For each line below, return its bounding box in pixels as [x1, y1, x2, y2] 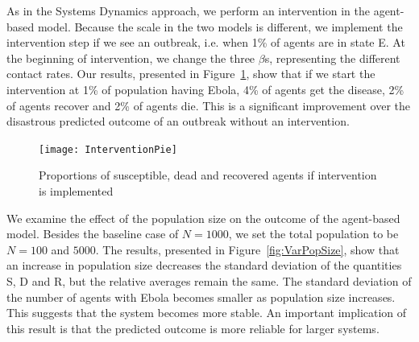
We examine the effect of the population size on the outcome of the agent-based [6, 209, 400, 226]
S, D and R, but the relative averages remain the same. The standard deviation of [6, 272, 412, 289]
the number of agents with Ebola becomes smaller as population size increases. [6, 288, 396, 305]
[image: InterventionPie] [39, 143, 177, 155]
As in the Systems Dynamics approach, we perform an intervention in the [6, 2, 370, 19]
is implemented [39, 183, 114, 199]
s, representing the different [264, 49, 400, 66]
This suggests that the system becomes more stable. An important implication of [6, 304, 407, 321]
